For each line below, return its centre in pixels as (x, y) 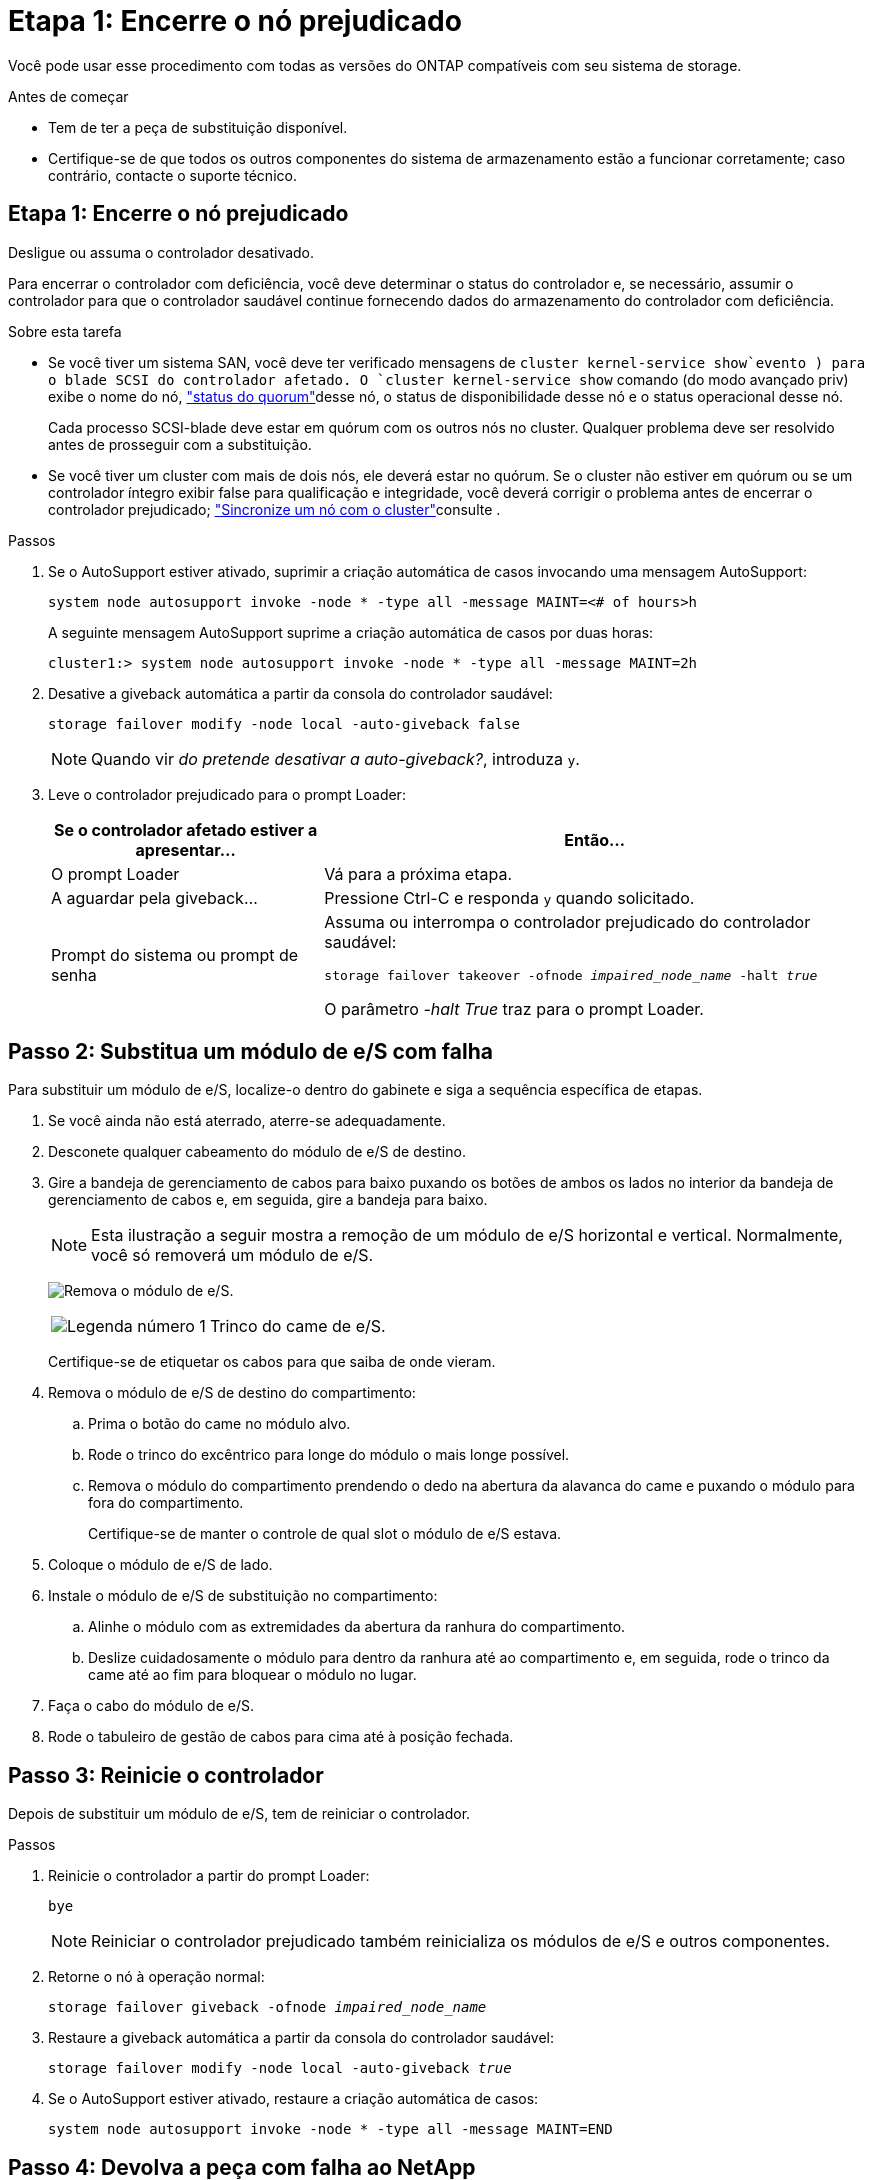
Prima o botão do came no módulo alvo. (219, 1424)
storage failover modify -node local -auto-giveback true (280, 2068)
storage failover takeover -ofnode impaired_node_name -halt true (571, 975)
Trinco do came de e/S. (297, 1326)
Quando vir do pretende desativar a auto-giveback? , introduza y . (335, 758)
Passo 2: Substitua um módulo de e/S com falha (250, 1052)
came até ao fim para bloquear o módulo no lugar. (252, 1675)
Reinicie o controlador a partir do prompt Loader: (209, 1876)
